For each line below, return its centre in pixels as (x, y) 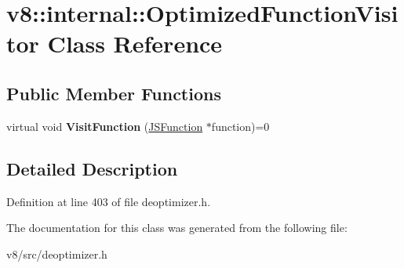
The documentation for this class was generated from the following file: (177, 228)
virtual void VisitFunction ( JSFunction (105, 126)
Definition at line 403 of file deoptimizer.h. (109, 201)
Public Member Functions (114, 93)
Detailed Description (92, 168)
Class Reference (135, 43)
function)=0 (240, 126)
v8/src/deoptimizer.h (57, 254)
